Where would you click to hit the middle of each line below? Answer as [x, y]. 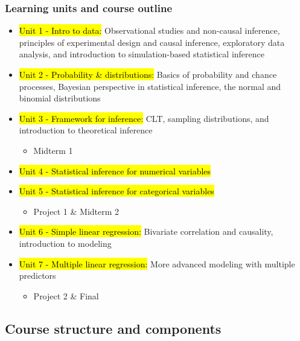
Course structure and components [113, 328]
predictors [37, 276]
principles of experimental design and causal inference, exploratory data [152, 42]
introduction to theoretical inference [86, 130]
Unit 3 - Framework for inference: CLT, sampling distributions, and [144, 118]
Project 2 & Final [66, 295]
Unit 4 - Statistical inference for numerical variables [115, 170]
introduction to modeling [65, 243]
